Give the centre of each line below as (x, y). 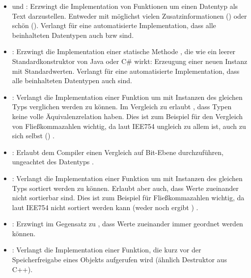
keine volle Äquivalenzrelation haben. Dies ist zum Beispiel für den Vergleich (127, 116)
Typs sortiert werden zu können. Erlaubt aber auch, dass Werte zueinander (125, 188)
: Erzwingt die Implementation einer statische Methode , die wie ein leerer (124, 51)
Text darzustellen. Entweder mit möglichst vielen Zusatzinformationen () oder (129, 15)
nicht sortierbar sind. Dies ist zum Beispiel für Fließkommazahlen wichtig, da (128, 198)
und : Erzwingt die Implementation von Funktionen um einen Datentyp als (125, 6)
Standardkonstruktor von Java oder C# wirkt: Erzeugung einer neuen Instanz (130, 61)
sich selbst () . (33, 136)
